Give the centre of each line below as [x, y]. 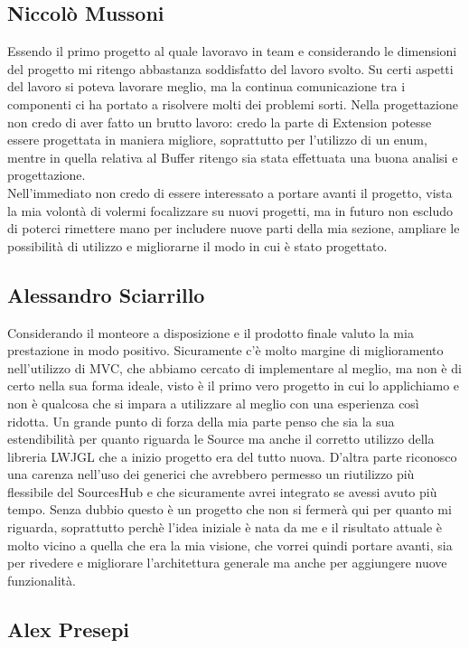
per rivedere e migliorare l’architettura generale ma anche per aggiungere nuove [227, 563]
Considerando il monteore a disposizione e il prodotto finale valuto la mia [211, 332]
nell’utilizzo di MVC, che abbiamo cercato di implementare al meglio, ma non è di [234, 367]
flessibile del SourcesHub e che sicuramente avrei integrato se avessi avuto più [222, 491]
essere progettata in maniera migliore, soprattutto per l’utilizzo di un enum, [217, 140]
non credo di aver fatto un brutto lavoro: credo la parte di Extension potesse [220, 122]
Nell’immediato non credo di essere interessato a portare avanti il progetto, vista [230, 192]
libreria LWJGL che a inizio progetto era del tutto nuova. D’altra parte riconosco [232, 456]
